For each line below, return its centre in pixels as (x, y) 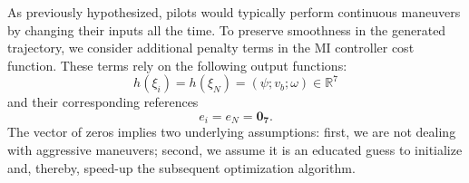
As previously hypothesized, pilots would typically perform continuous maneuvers (234, 12)
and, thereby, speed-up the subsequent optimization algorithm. (181, 167)
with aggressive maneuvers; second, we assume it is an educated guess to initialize (235, 150)
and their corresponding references (103, 102)
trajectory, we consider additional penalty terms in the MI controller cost (211, 48)
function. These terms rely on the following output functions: (177, 65)
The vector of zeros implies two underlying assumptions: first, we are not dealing (232, 132)
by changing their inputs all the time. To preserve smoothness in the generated (227, 29)
